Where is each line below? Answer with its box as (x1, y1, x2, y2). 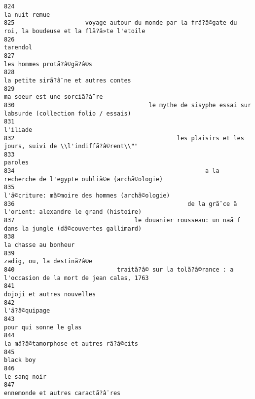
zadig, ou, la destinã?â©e (4, 258, 92, 265)
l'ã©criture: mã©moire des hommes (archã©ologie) (4, 192, 170, 199)
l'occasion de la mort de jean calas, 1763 (4, 274, 149, 281)
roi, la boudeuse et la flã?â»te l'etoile (4, 27, 146, 35)
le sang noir (4, 373, 46, 380)
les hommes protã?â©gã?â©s (4, 60, 92, 68)
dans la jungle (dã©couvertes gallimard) (4, 225, 142, 232)
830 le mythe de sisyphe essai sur (4, 101, 252, 109)
